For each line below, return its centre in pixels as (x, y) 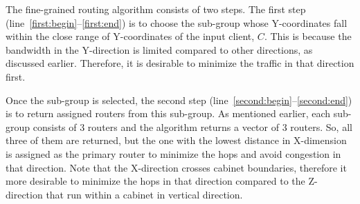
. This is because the (308, 36)
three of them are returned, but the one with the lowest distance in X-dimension (176, 140)
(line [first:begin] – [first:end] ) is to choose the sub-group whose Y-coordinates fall (177, 22)
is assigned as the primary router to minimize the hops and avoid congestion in (173, 153)
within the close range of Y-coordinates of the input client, (130, 36)
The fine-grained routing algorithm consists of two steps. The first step (156, 9)
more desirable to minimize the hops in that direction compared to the (155, 181)
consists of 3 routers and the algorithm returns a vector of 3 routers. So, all (192, 126)
